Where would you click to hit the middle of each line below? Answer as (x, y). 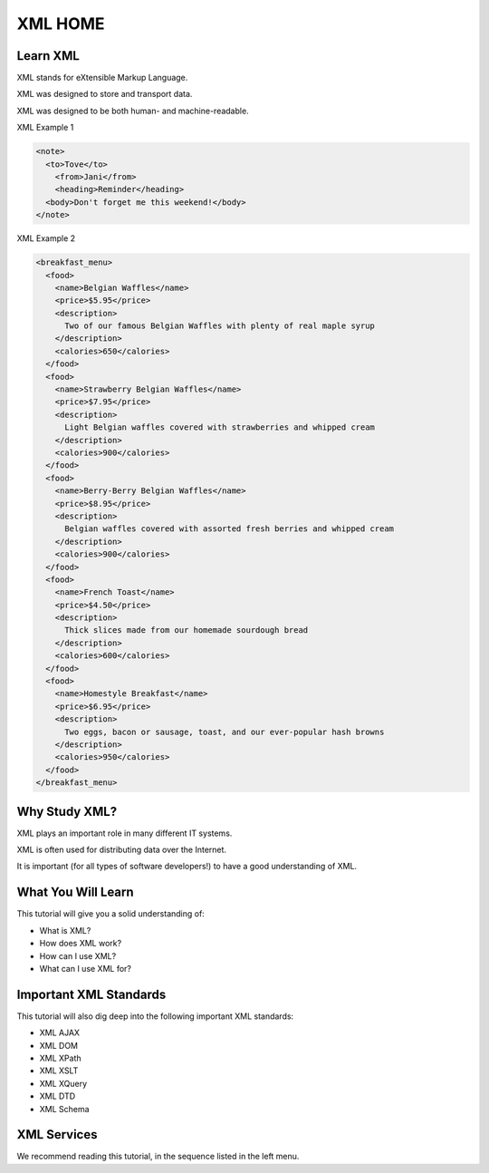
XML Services (57, 1134)
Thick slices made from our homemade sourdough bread (187, 630)
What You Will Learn (76, 892)
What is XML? (65, 930)
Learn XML (48, 56)
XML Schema (64, 1109)
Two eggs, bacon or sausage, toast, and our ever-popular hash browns (225, 732)
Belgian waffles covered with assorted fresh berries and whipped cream (229, 529)
